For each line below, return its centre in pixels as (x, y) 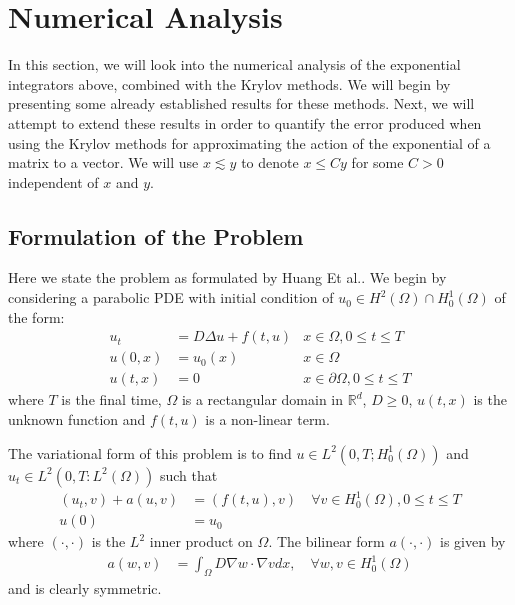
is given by (473, 541)
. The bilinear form (326, 541)
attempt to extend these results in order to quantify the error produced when (245, 122)
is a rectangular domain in (262, 399)
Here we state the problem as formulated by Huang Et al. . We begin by (227, 277)
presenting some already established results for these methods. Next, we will (241, 103)
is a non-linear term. (267, 418)
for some (377, 162)
